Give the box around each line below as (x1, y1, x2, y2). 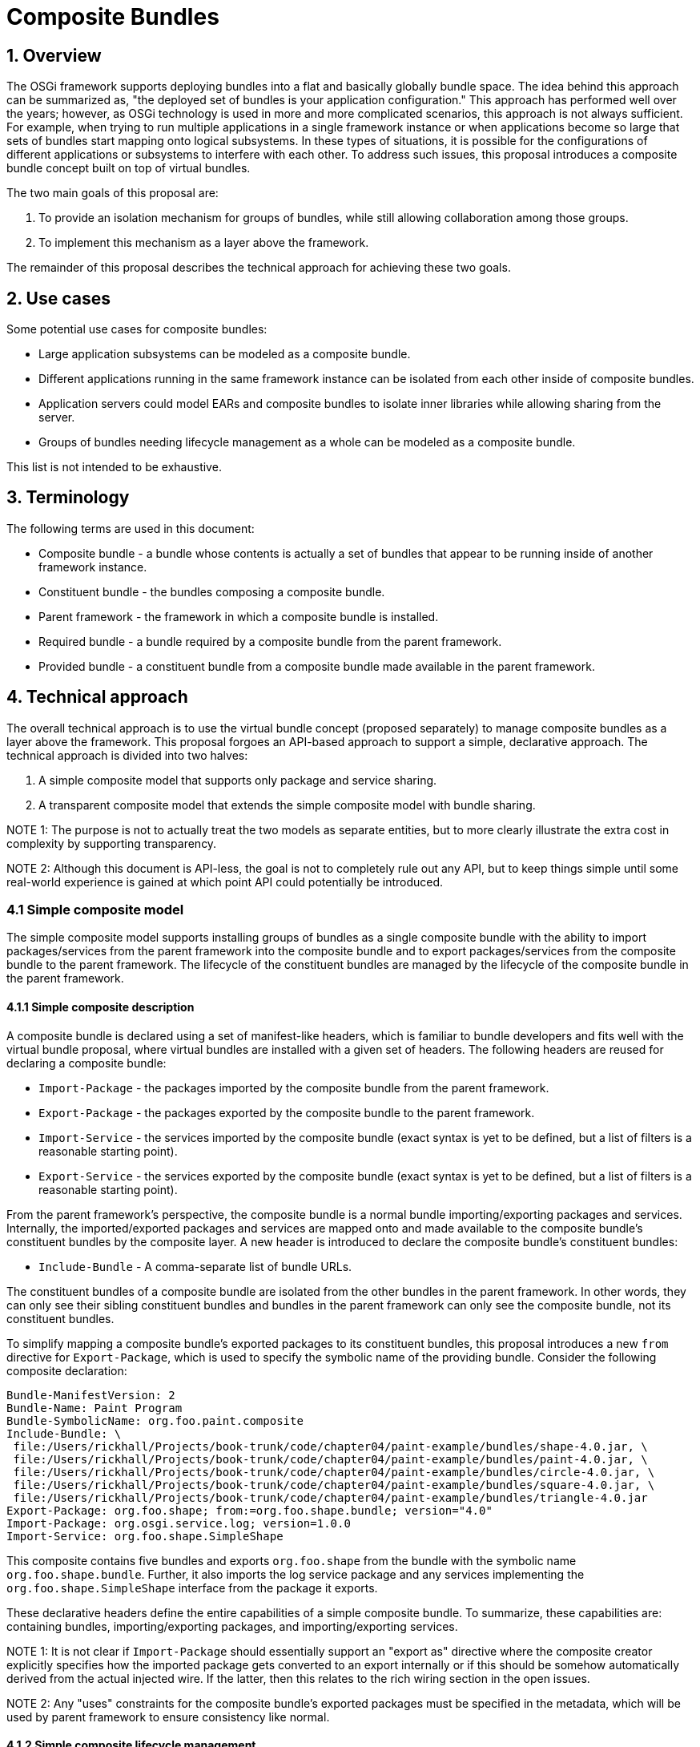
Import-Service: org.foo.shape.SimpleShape (6, 1529, 284, 1543)
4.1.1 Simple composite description (6, 1000, 195, 1015)
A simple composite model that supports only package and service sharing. (38, 773, 437, 787)
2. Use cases (6, 288, 111, 309)
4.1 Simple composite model (6, 902, 184, 918)
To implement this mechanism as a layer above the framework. (38, 236, 369, 250)
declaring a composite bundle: (6, 1055, 167, 1070)
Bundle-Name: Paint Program (6, 1401, 183, 1414)
